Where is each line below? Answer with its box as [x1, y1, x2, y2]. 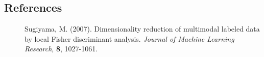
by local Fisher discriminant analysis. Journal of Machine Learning [25, 33, 234, 44]
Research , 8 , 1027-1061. [25, 43, 98, 54]
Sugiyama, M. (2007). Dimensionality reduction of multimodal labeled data [25, 23, 260, 34]
